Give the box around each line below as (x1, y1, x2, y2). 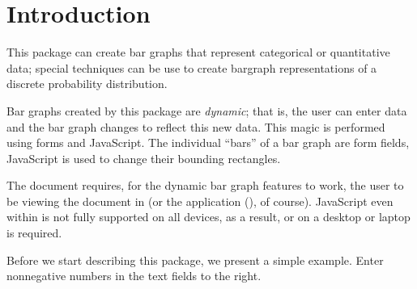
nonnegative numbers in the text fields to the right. (6, 267, 262, 284)
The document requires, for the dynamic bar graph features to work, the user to (6, 177, 404, 194)
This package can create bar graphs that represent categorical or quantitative (6, 44, 390, 61)
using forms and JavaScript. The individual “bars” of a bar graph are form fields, (6, 134, 410, 151)
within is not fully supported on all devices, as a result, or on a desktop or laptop (6, 208, 411, 225)
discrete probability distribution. (6, 75, 168, 92)
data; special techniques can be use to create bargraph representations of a (6, 59, 377, 76)
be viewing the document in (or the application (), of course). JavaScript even (6, 192, 394, 209)
